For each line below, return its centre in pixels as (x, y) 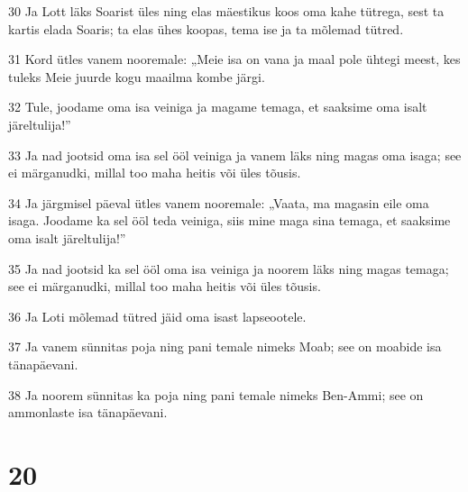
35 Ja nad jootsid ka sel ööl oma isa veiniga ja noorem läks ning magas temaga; (229, 268)
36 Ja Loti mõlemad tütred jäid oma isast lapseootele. (157, 316)
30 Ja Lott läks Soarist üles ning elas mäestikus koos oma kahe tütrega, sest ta (226, 11)
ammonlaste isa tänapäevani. (88, 412)
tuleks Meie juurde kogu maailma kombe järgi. (137, 76)
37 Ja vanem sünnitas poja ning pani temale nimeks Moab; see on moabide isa (225, 346)
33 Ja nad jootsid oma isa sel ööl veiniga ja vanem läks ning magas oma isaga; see (235, 155)
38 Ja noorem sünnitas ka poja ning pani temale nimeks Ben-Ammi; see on (216, 394)
